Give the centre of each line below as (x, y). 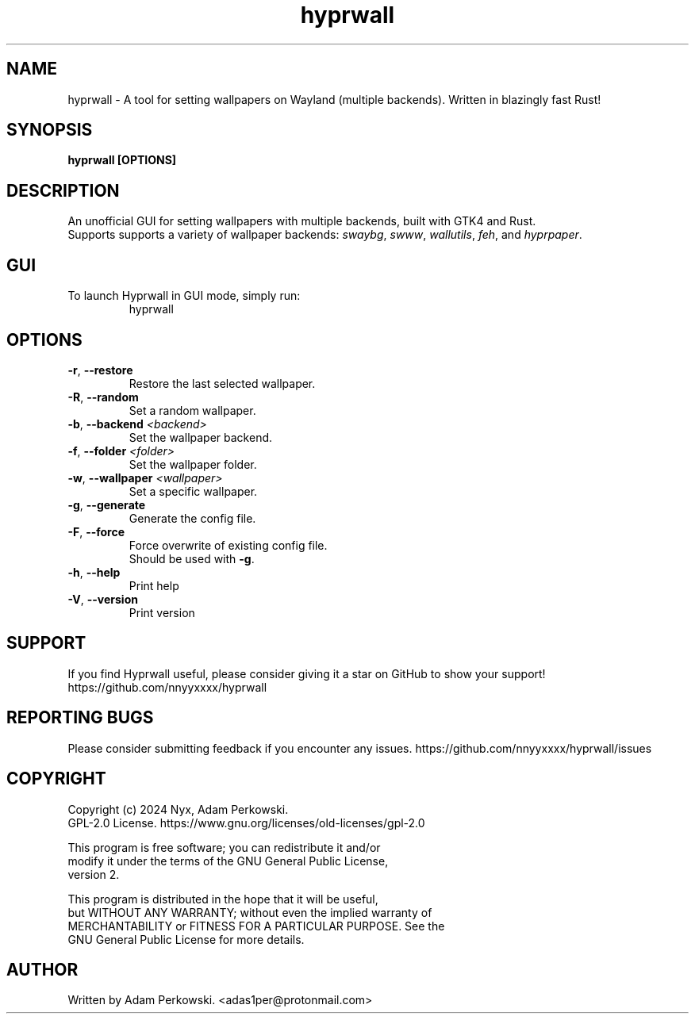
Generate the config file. (192, 518)
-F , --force (96, 531)
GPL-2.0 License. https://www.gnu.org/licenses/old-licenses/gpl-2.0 (246, 823)
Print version (162, 612)
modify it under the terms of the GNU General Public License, (228, 861)
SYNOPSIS (50, 130)
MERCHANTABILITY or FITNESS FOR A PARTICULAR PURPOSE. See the (256, 926)
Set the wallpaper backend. (201, 437)
